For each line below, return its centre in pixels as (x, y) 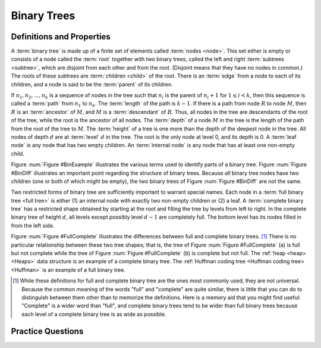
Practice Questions (47, 331)
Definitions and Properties (61, 37)
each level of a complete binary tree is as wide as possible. (94, 314)
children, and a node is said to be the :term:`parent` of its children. (92, 84)
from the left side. (33, 225)
